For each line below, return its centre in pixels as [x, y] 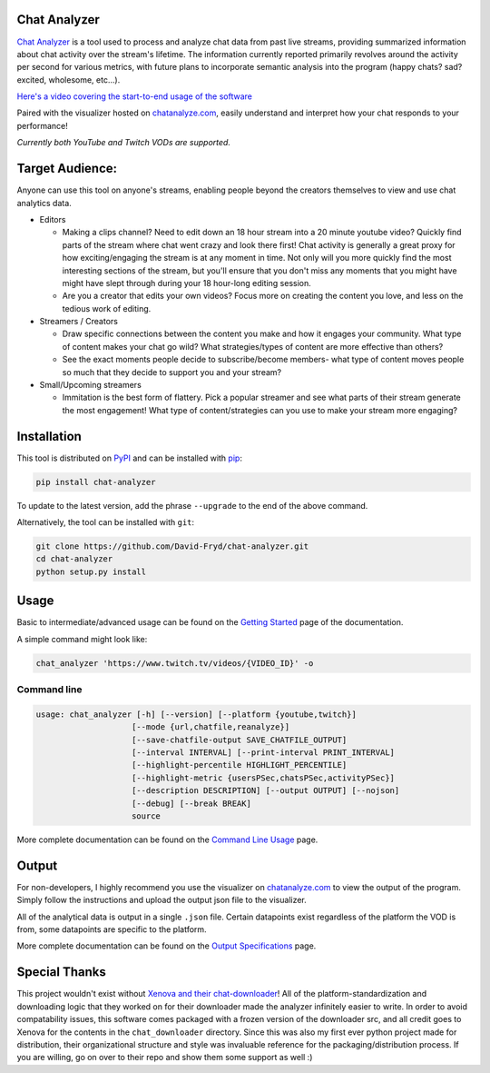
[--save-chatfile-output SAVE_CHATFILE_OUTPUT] [240, 740]
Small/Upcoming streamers [91, 385]
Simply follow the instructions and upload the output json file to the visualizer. [162, 900]
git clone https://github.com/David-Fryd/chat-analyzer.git [172, 546]
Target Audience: [67, 169]
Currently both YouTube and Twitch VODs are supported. [124, 143]
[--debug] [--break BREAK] [191, 803]
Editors [53, 219]
